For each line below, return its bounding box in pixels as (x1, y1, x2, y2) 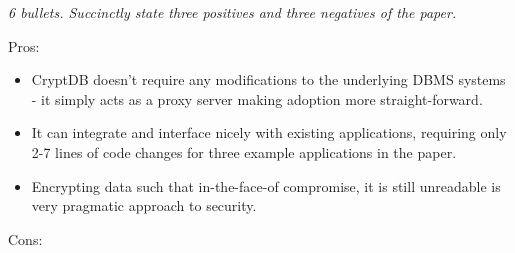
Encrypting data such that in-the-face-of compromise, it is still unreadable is (31, 175, 501, 196)
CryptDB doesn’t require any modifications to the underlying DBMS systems (31, 69, 506, 90)
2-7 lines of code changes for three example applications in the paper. (31, 141, 457, 162)
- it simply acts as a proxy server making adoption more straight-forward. (31, 88, 483, 109)
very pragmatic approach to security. (31, 195, 257, 216)
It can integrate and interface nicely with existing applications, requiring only (31, 122, 507, 143)
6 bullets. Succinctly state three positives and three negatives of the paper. (8, 2, 457, 22)
